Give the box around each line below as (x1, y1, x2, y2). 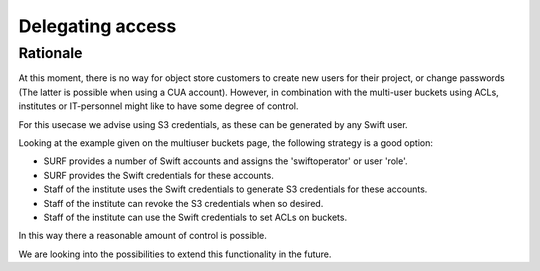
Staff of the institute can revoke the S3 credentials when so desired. (43, 197, 324, 209)
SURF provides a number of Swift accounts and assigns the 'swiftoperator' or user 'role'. (43, 155, 408, 167)
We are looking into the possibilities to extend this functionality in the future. (18, 248, 332, 260)
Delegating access (18, 15, 177, 37)
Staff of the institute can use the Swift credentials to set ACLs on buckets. (43, 211, 348, 223)
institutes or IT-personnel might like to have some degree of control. (18, 100, 299, 112)
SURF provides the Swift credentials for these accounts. (43, 169, 274, 181)
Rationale (18, 44, 83, 62)
